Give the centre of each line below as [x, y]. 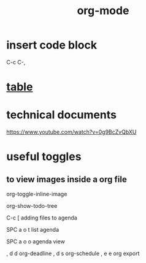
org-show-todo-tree [32, 206]
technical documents [61, 115]
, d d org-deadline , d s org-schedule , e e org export [73, 253]
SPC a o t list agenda [33, 230]
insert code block [52, 45]
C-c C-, [16, 62]
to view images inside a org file [67, 179]
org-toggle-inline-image [37, 194]
